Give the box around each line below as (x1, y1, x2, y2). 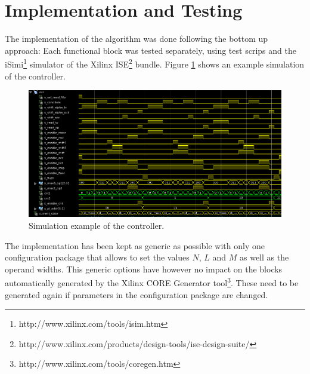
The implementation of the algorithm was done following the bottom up (5, 32, 268, 45)
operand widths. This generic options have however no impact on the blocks (5, 262, 283, 275)
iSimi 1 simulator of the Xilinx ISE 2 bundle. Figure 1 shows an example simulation (5, 56, 305, 70)
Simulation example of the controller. (29, 219, 165, 231)
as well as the (239, 251, 289, 263)
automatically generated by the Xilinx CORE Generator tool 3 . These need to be (5, 275, 299, 289)
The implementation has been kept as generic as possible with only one (5, 239, 265, 252)
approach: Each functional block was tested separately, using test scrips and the (5, 44, 296, 56)
